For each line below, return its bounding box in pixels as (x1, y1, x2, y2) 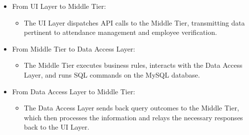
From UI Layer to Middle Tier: (12, 1, 106, 11)
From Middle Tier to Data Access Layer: (12, 43, 135, 54)
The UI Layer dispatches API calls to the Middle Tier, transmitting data (24, 17, 245, 27)
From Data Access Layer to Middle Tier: (12, 86, 135, 96)
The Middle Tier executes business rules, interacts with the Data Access (24, 60, 243, 70)
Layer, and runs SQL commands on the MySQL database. (24, 69, 200, 80)
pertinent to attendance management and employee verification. (24, 27, 217, 37)
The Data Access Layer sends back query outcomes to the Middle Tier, (24, 103, 239, 113)
